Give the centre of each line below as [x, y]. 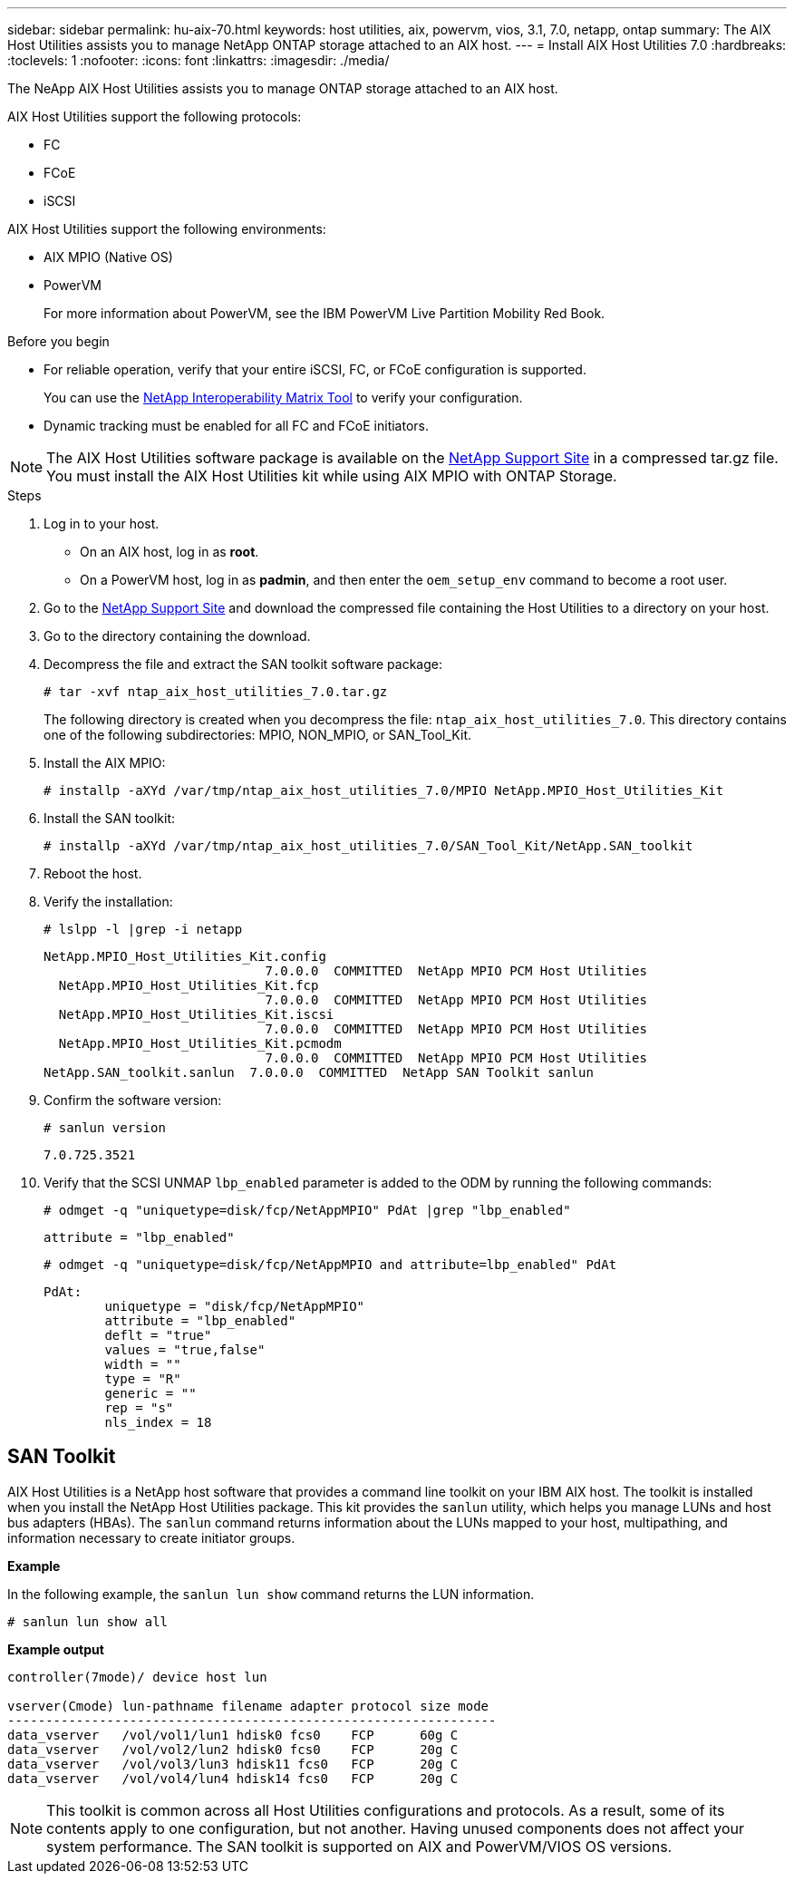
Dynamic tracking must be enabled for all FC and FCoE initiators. [237, 426]
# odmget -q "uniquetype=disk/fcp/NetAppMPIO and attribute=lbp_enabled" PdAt [330, 1265]
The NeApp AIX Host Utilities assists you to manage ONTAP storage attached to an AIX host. [283, 88]
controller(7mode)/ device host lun [137, 1677]
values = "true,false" [185, 1350]
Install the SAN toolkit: [110, 818]
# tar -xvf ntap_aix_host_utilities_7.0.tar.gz [216, 692]
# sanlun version [105, 1128]
